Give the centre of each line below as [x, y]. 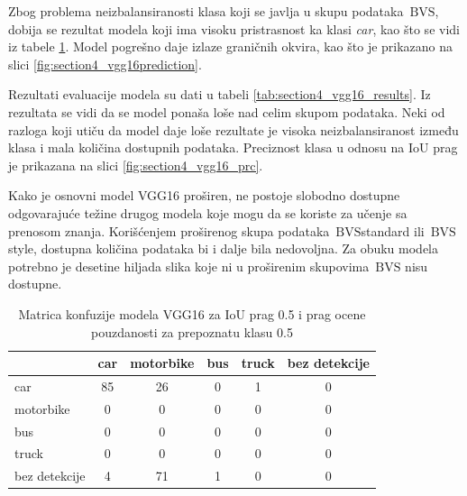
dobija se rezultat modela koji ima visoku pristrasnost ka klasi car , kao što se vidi [234, 28]
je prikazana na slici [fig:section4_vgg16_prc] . [136, 165]
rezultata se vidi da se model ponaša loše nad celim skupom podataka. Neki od [227, 111]
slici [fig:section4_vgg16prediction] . [105, 64]
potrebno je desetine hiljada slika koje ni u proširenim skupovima [189, 266]
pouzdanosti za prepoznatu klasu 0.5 [192, 331]
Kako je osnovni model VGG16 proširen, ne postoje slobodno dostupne [204, 195]
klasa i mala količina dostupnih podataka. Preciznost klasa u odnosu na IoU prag [233, 147]
